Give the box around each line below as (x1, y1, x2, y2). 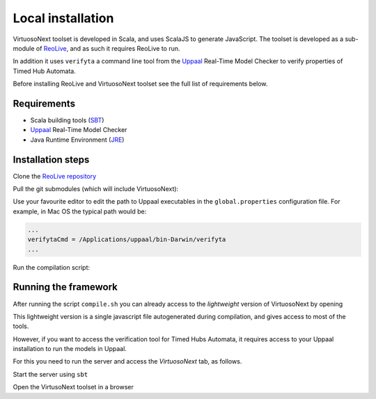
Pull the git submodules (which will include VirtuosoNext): (13, 185, 179, 193)
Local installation (13, 10, 114, 26)
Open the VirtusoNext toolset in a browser (13, 383, 134, 391)
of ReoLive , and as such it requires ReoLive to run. (36, 44, 180, 52)
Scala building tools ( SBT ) (30, 116, 104, 124)
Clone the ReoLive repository (13, 172, 97, 180)
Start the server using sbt (13, 370, 88, 378)
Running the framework (13, 282, 118, 293)
